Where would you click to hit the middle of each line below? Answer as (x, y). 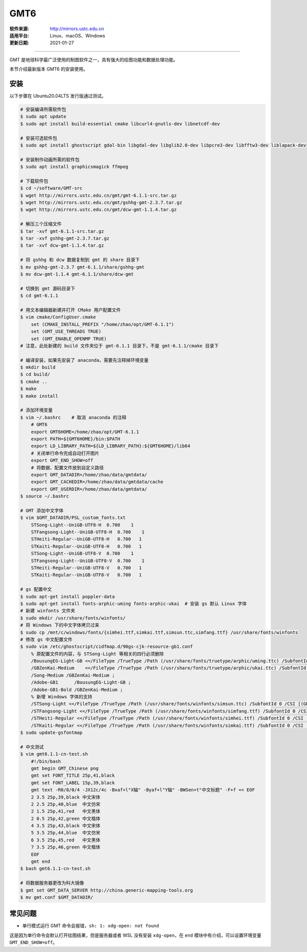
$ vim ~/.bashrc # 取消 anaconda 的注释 (73, 417)
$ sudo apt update (43, 117)
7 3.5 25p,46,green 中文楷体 (66, 847)
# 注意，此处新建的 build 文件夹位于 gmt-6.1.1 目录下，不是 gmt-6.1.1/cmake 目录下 (119, 346)
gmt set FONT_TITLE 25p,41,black (73, 776)
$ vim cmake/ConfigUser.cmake (58, 317)
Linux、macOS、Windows (78, 35)
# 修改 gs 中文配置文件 (46, 639)
